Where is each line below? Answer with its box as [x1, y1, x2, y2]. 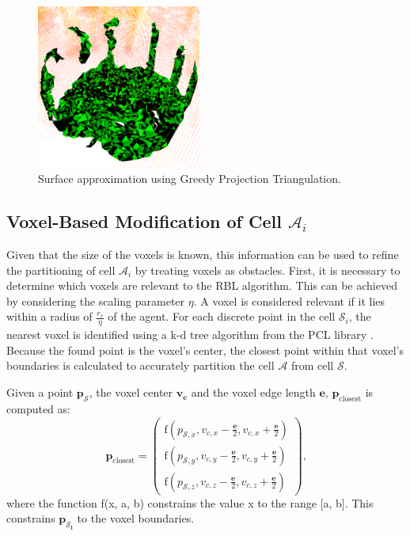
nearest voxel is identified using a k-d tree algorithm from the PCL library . [6, 326, 374, 343]
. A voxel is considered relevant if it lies [193, 292, 385, 309]
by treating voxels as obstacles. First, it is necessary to [135, 261, 401, 278]
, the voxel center [89, 384, 173, 401]
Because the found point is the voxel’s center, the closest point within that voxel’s [6, 341, 404, 358]
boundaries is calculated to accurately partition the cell [6, 357, 275, 374]
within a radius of [6, 308, 93, 325]
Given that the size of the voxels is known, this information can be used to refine [6, 246, 399, 263]
